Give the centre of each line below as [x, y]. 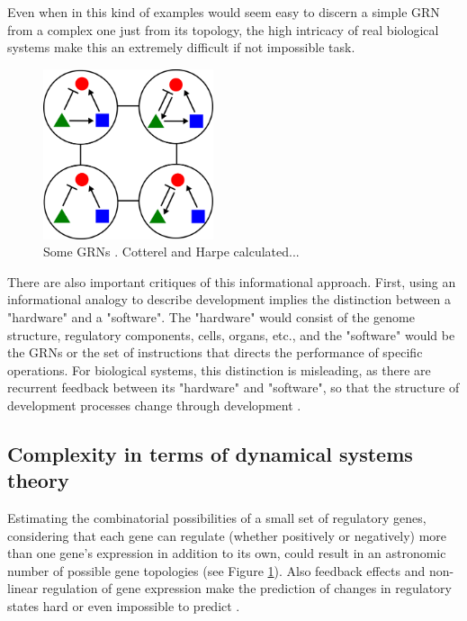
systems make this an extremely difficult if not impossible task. [181, 47]
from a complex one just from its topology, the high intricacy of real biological [223, 29]
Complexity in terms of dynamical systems [210, 453]
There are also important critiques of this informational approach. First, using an [232, 281]
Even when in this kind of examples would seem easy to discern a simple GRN [224, 12]
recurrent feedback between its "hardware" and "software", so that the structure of [233, 387]
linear [23, 588]
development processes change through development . [154, 405]
